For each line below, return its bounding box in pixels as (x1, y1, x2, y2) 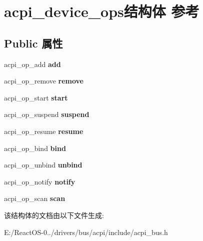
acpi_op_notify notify (4, 176, 75, 186)
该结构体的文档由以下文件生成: (4, 209, 104, 220)
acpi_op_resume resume (4, 125, 83, 136)
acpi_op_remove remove (4, 75, 83, 86)
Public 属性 (4, 35, 63, 50)
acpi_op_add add (4, 58, 61, 69)
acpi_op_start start (4, 92, 68, 102)
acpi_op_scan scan (4, 193, 65, 203)
